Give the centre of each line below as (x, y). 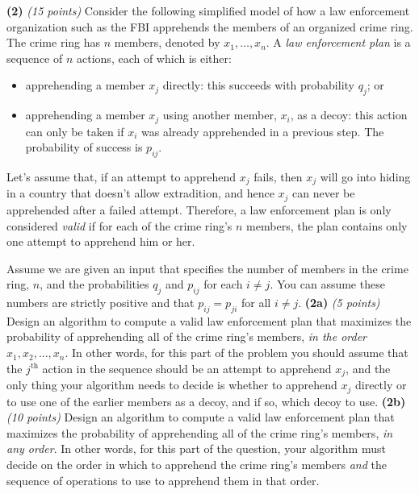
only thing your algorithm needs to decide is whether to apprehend (172, 385)
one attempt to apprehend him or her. (101, 241)
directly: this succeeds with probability (258, 85)
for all (256, 303)
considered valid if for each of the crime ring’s (119, 225)
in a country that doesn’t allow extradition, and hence (140, 193)
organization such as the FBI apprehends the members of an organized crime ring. (210, 26)
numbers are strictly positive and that (101, 303)
